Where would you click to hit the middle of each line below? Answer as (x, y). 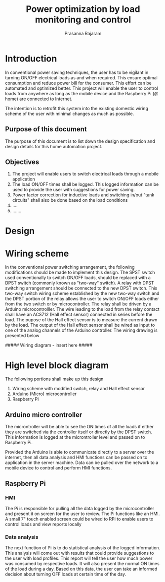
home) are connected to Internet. (39, 99)
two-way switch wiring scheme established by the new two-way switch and (82, 293)
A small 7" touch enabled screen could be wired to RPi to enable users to (79, 519)
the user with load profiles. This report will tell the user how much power (79, 558)
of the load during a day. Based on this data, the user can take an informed (81, 569)
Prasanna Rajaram (83, 33)
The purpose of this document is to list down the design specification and (80, 141)
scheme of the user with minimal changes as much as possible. (70, 114)
